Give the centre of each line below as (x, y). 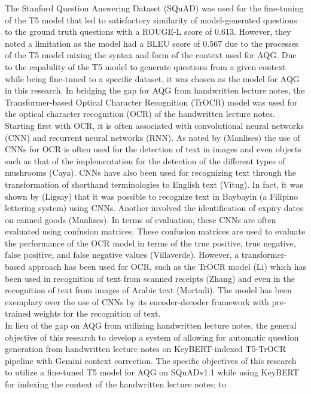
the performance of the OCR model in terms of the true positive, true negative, (150, 243)
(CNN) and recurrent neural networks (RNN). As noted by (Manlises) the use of (153, 137)
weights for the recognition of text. (97, 313)
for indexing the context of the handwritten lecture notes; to (116, 384)
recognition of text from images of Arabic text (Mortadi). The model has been (148, 290)
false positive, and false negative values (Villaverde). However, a (122, 255)
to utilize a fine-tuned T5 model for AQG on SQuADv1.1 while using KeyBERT (152, 372)
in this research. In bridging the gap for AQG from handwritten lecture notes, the (155, 90)
